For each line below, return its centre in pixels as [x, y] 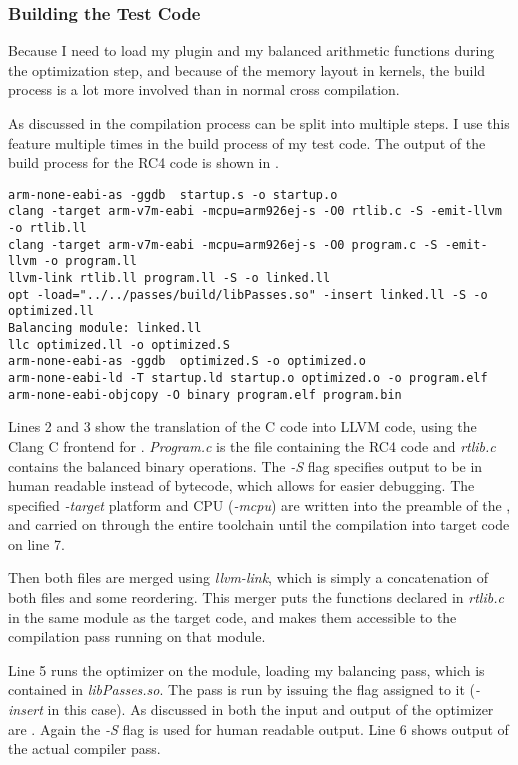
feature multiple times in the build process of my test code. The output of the [247, 142]
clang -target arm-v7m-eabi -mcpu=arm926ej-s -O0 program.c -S [223, 244]
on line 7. [36, 543]
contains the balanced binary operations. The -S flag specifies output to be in [245, 465]
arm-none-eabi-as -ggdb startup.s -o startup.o [173, 194]
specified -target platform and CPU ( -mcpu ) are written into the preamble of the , [259, 504]
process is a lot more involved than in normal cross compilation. [204, 89]
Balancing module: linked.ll [105, 328]
